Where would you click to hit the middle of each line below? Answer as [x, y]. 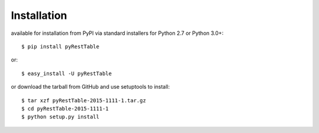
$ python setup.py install [61, 117]
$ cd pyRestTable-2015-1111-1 [65, 108]
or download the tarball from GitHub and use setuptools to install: [90, 87]
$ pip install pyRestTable [61, 46]
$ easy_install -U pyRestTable [67, 73]
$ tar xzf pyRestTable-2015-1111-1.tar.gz [84, 100]
